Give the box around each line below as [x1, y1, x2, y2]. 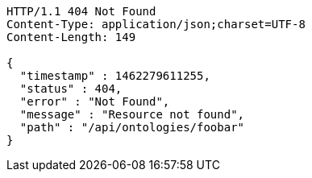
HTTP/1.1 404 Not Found [6, 5, 156, 18]
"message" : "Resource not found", [19, 108, 245, 121]
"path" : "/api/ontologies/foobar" [19, 121, 245, 134]
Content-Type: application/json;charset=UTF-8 [6, 18, 306, 31]
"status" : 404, [19, 82, 123, 95]
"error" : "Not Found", [19, 95, 170, 108]
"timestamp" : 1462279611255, [19, 69, 210, 82]
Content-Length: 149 [6, 31, 136, 43]
